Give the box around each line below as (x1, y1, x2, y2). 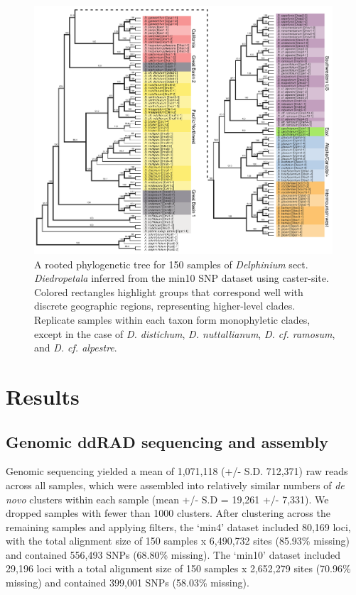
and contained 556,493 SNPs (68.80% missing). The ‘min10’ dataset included (6, 547, 341, 562)
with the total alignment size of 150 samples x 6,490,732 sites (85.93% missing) (6, 533, 350, 548)
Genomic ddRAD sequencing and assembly (6, 430, 328, 452)
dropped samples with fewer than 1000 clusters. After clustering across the (6, 506, 330, 520)
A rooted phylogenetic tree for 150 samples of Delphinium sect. (34, 256, 308, 271)
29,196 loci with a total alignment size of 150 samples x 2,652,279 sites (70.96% (6, 561, 351, 576)
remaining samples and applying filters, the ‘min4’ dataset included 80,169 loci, (6, 519, 351, 534)
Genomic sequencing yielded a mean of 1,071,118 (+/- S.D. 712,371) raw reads (6, 464, 348, 479)
